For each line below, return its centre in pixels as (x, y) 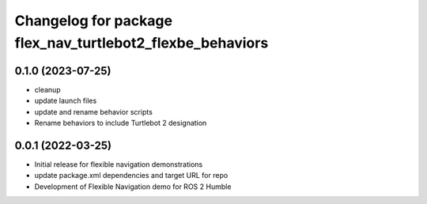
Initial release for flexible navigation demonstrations (119, 164)
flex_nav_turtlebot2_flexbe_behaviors (142, 43)
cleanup (47, 89)
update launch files (66, 101)
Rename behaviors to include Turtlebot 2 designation (121, 123)
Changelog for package (94, 21)
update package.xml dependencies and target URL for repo (131, 176)
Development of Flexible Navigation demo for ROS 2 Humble (133, 187)
